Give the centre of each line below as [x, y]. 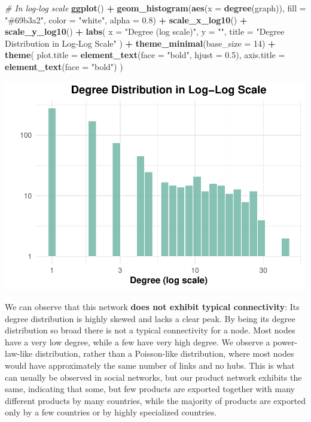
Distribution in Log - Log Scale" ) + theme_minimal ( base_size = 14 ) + [140, 43]
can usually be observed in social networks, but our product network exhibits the [153, 377]
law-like [19, 353]
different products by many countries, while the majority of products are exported [155, 400]
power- [285, 341]
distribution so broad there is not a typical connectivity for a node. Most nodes [150, 330]
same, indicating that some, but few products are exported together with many [150, 389]
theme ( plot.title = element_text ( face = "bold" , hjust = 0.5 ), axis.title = [145, 55]
